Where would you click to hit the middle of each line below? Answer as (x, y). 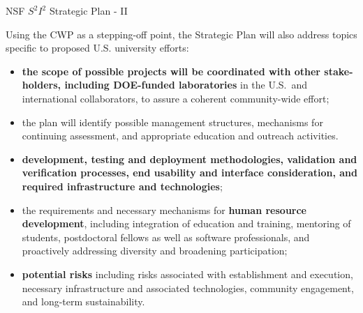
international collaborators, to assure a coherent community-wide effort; (176, 98)
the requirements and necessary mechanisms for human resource (164, 209)
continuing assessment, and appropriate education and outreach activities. (180, 136)
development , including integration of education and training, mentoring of (186, 223)
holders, (42, 85)
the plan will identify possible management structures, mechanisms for (172, 122)
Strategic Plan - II (88, 10)
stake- (339, 71)
